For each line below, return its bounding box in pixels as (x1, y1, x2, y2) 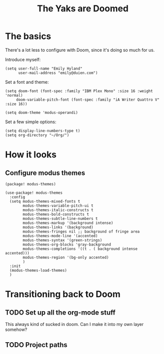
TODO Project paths (5, 341, 67, 349)
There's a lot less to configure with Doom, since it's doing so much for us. (5, 47, 155, 53)
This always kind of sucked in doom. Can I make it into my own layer (5, 321, 144, 327)
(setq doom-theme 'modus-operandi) (5, 110, 78, 115)
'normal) (5, 93, 23, 98)
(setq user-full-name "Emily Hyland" (5, 66, 83, 71)
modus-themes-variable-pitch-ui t (23, 203, 94, 208)
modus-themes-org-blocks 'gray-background (23, 242, 111, 247)
